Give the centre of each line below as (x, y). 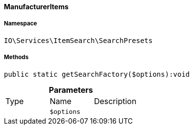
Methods (16, 57)
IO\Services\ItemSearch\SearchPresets (78, 40)
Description (115, 101)
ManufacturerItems (36, 7)
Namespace (21, 24)
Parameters (71, 90)
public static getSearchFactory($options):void (97, 74)
